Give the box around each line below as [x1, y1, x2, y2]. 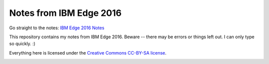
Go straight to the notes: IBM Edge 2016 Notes [9, 25, 105, 31]
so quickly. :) [9, 41, 36, 47]
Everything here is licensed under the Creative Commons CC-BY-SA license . [9, 50, 167, 56]
